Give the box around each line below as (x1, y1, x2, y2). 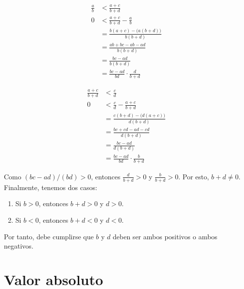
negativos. (4, 241, 34, 251)
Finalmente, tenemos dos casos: (4, 182, 97, 192)
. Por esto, (178, 171, 209, 181)
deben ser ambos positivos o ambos (113, 231, 218, 241)
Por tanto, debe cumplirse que (4, 231, 94, 241)
